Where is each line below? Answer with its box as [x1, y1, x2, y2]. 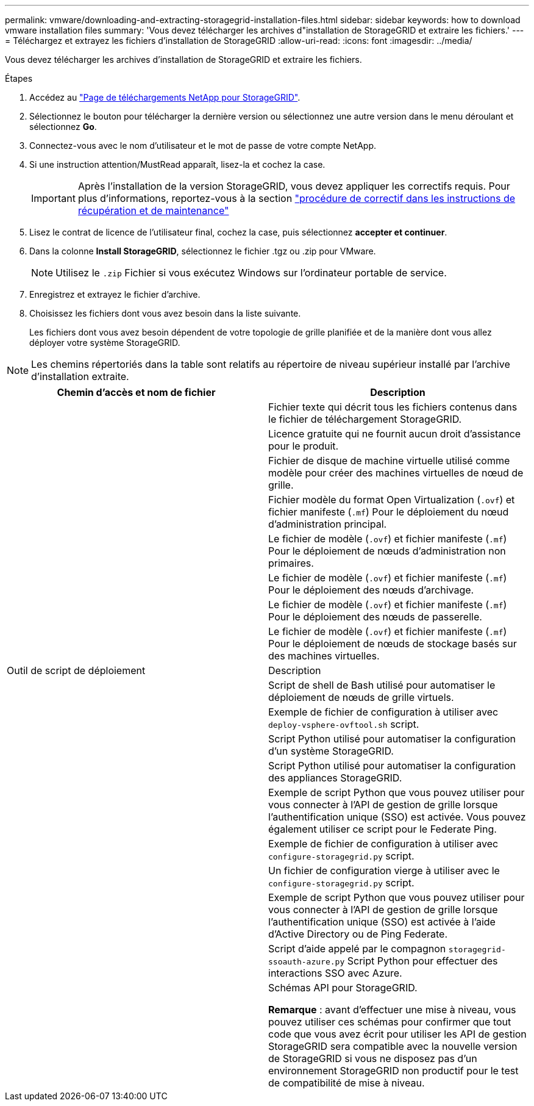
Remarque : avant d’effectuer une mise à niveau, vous [268, 1004, 516, 1016]
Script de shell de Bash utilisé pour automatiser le [268, 679, 496, 691]
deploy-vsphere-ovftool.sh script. [268, 718, 419, 730]
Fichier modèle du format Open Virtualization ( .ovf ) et [268, 494, 515, 506]
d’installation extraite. [31, 370, 129, 382]
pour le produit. [268, 440, 339, 452]
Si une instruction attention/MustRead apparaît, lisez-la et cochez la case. [29, 159, 326, 170]
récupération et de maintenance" [77, 204, 229, 217]
